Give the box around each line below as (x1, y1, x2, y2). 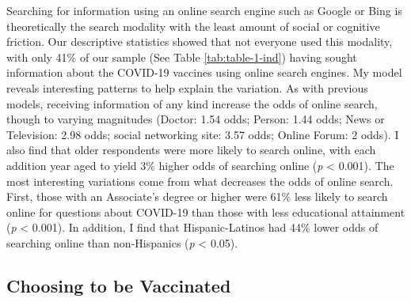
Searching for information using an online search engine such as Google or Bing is (6, 2, 402, 18)
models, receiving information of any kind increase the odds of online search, (6, 95, 378, 111)
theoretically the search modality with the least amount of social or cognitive (6, 17, 380, 34)
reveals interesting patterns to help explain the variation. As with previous (6, 79, 368, 96)
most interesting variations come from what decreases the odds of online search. (6, 172, 394, 189)
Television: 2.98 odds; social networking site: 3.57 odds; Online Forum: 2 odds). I (6, 126, 399, 142)
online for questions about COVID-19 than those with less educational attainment (6, 203, 405, 220)
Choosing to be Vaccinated (6, 273, 231, 297)
